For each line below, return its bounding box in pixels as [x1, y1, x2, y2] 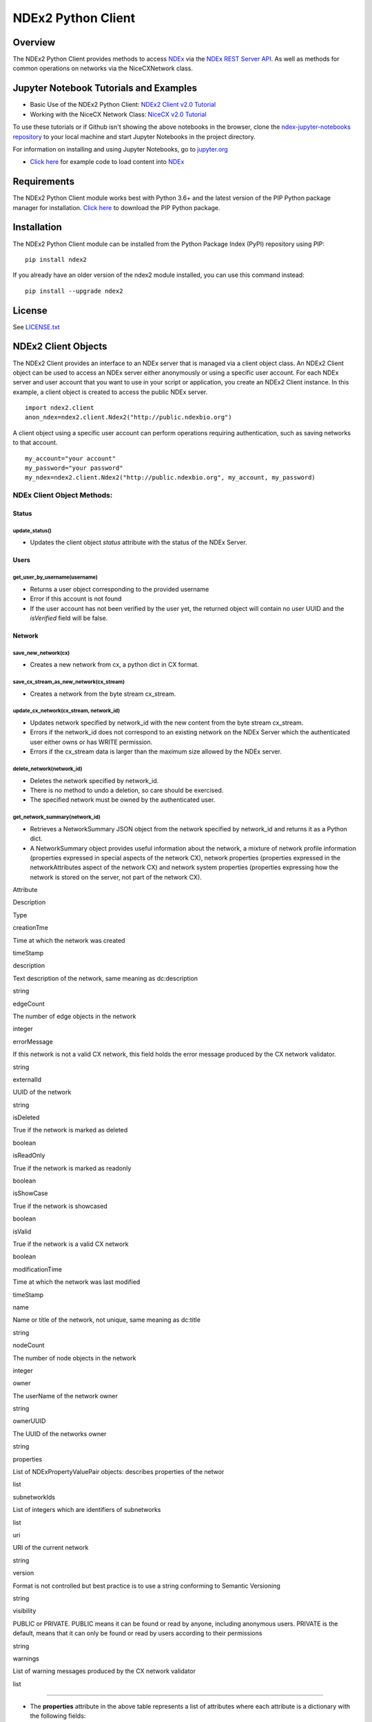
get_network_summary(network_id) [12, 813, 101, 821]
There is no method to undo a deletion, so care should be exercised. [30, 786, 224, 794]
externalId [12, 1075, 41, 1083]
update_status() [12, 527, 52, 534]
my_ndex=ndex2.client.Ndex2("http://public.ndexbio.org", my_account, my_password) [25, 474, 316, 481]
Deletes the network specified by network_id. [30, 776, 159, 785]
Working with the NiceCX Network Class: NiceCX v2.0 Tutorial [30, 110, 207, 118]
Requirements [12, 176, 75, 187]
